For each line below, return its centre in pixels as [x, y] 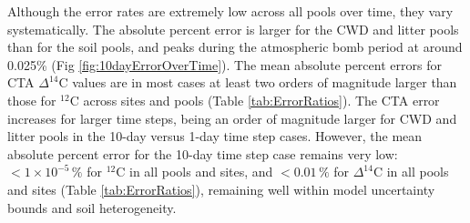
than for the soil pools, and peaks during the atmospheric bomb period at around [235, 47]
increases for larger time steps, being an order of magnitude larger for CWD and [232, 118]
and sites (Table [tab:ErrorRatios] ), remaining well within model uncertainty [221, 189]
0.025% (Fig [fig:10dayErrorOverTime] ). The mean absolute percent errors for [225, 64]
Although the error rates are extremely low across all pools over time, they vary [230, 11]
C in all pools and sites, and [194, 172]
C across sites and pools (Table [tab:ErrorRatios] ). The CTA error [255, 100]
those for [32, 100]
